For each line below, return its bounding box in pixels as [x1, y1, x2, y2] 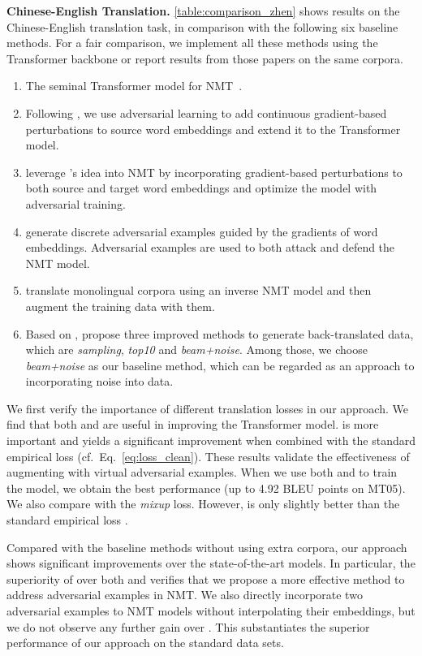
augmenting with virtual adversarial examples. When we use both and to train [6, 464, 398, 481]
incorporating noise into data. [25, 373, 174, 390]
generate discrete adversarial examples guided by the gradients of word [25, 222, 378, 240]
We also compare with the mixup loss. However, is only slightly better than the [6, 495, 400, 512]
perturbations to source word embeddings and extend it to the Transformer [25, 120, 401, 137]
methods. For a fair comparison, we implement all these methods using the [6, 34, 378, 51]
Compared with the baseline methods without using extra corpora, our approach [6, 538, 407, 555]
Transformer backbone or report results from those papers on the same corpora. [6, 50, 403, 67]
